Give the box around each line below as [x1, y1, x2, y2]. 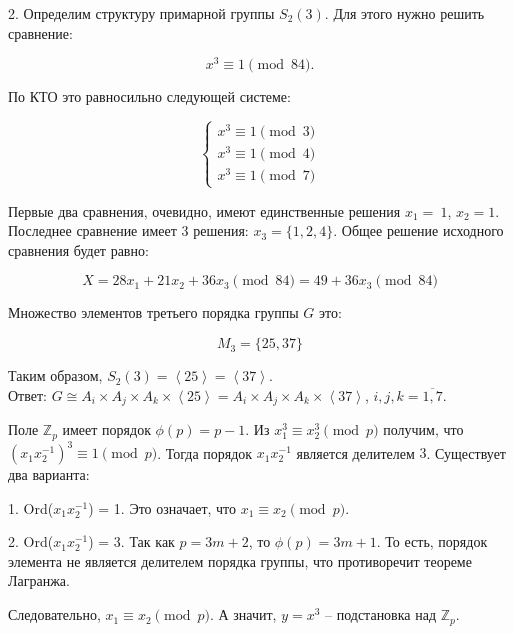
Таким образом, [8, 365, 103, 386]
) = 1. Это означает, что [88, 497, 237, 518]
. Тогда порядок [157, 442, 253, 463]
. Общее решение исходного [333, 220, 504, 241]
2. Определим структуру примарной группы [8, 3, 275, 23]
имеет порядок [62, 419, 151, 440]
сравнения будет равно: [8, 239, 149, 260]
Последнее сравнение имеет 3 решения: [8, 220, 249, 241]
